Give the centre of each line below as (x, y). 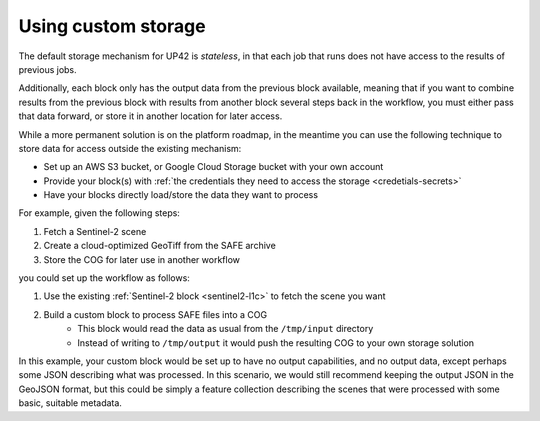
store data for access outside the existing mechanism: (130, 148)
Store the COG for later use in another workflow (141, 259)
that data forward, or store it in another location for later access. (150, 116)
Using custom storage (112, 26)
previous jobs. (47, 69)
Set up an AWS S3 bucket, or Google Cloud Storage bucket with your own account (213, 167)
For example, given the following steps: (99, 213)
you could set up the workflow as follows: (104, 278)
